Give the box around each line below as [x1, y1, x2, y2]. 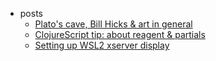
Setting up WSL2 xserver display [34, 39, 170, 51]
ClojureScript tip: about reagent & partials [34, 29, 206, 40]
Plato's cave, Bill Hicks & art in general [34, 18, 193, 30]
